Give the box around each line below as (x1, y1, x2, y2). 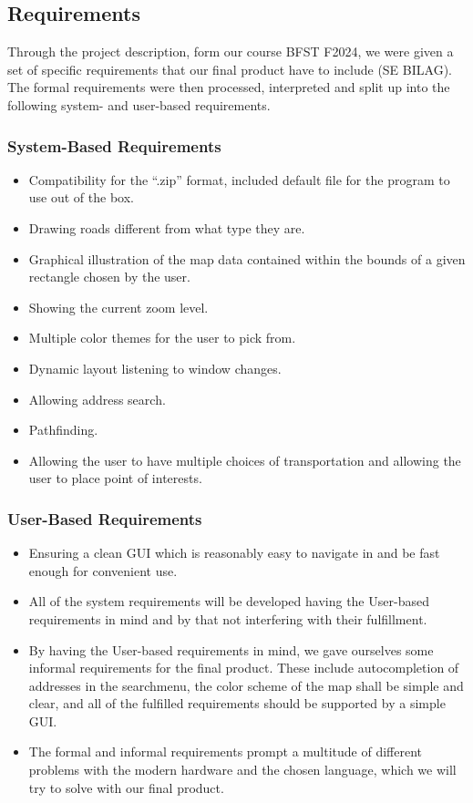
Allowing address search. (28, 389, 166, 408)
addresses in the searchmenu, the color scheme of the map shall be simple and (28, 675, 464, 695)
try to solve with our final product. (28, 777, 224, 797)
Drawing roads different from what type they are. (28, 218, 305, 237)
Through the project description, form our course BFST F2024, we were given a (7, 42, 454, 61)
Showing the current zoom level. (28, 297, 209, 316)
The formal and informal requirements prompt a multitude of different (28, 742, 423, 761)
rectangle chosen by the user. (28, 267, 190, 286)
